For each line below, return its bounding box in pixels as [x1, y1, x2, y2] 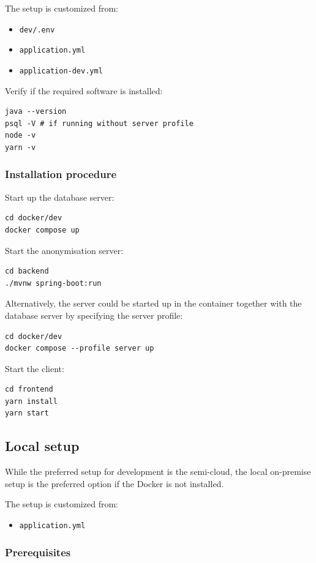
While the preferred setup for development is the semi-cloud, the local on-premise [5, 465, 311, 478]
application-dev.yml [19, 66, 103, 75]
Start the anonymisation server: [5, 244, 124, 256]
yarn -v [5, 143, 36, 152]
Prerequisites [5, 544, 71, 559]
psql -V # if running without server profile [5, 119, 194, 128]
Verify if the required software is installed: [5, 84, 163, 97]
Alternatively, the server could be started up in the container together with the [5, 297, 302, 310]
